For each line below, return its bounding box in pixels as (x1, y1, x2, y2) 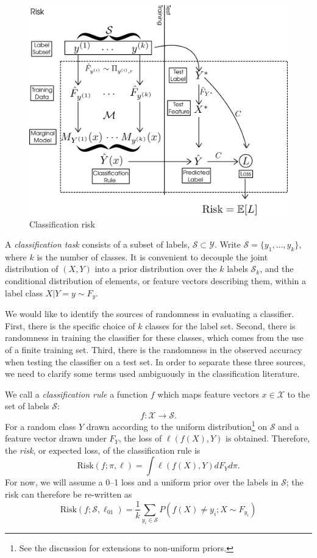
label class (5, 286, 43, 299)
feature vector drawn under (5, 432, 107, 445)
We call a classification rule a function (5, 387, 148, 400)
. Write (214, 238, 241, 251)
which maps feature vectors (157, 387, 259, 400)
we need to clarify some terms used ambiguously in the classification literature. (5, 367, 300, 380)
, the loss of (118, 432, 162, 445)
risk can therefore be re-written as (5, 487, 132, 500)
